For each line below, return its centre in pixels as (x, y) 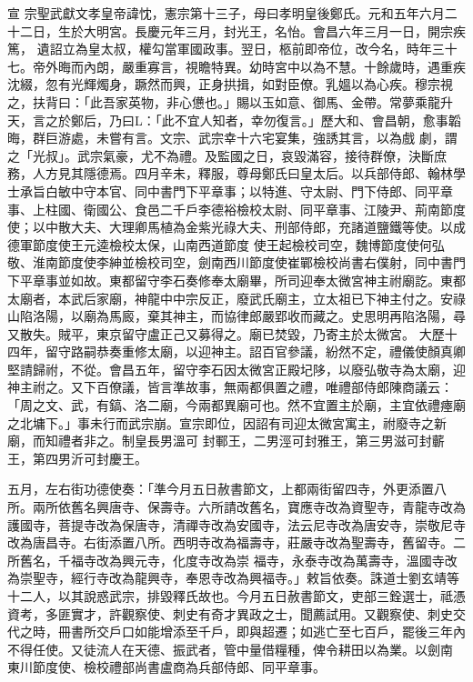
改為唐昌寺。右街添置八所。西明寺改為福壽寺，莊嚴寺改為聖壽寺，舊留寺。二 (236, 542)
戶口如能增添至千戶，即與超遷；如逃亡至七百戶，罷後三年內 (287, 632)
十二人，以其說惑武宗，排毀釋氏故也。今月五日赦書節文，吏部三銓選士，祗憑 (236, 596)
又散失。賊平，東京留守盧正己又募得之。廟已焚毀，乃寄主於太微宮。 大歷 (226, 333)
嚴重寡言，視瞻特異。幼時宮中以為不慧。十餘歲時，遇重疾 (293, 66)
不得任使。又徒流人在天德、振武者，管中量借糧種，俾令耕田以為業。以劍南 (230, 649)
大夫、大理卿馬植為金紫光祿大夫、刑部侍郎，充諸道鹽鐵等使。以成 (268, 227)
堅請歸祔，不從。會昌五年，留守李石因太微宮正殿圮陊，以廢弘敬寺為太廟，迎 (236, 369)
